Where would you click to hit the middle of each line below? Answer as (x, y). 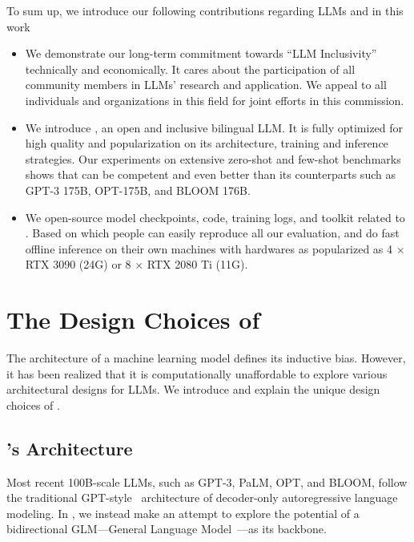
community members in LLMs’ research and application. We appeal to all (206, 85)
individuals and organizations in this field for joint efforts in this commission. (215, 100)
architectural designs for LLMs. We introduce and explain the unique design (193, 389)
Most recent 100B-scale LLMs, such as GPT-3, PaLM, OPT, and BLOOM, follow (207, 481)
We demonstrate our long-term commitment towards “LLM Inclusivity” (201, 53)
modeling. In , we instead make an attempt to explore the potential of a (183, 513)
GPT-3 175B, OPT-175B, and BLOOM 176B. (138, 190)
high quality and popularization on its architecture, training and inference (207, 143)
